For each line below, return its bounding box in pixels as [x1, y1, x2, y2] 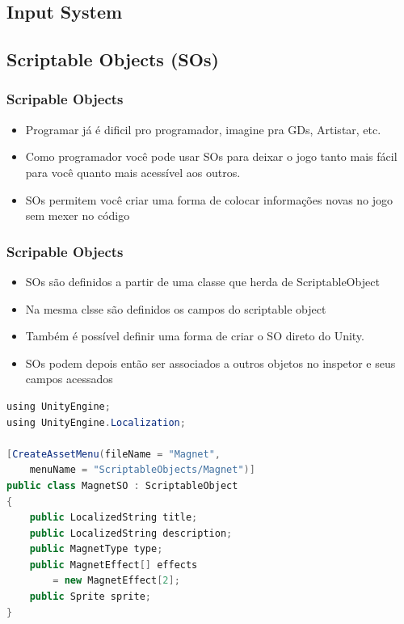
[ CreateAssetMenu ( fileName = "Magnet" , [6, 448, 221, 460]
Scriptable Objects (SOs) [6, 47, 219, 72]
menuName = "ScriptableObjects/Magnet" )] [29, 464, 255, 476]
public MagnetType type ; [29, 543, 163, 555]
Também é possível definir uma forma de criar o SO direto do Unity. [25, 327, 364, 344]
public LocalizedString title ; [29, 512, 198, 524]
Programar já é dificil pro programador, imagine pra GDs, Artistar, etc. [25, 120, 381, 137]
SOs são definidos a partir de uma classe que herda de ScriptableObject [25, 272, 380, 289]
